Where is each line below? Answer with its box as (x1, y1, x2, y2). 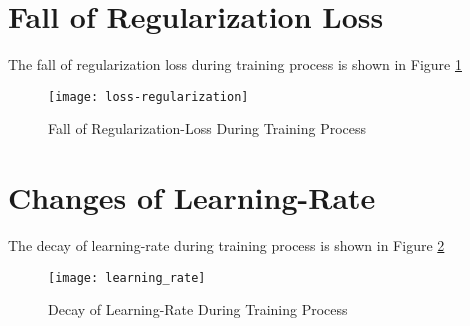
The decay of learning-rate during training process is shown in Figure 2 (8, 235, 445, 256)
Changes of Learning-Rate (8, 177, 376, 218)
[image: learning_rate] (48, 270, 206, 285)
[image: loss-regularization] (48, 89, 249, 104)
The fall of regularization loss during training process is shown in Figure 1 (8, 54, 462, 75)
